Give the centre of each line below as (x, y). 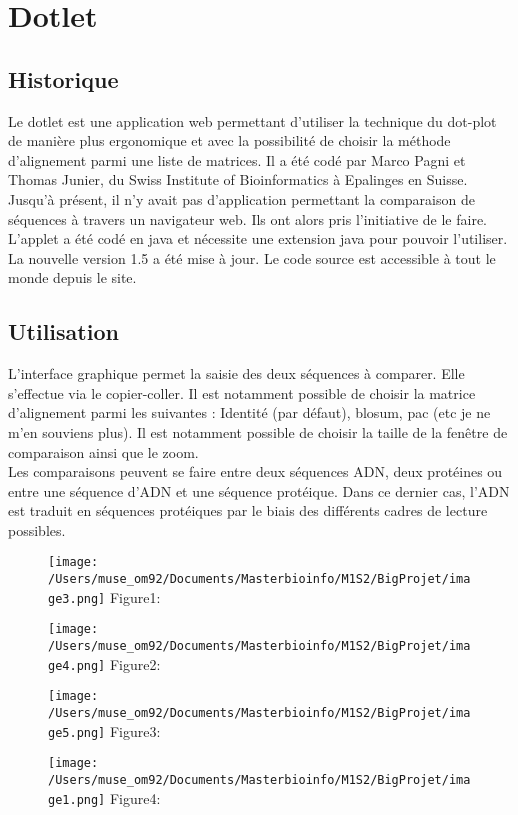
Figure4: (135, 797)
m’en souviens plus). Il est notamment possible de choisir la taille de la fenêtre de (258, 431)
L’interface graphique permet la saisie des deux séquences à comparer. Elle (236, 373)
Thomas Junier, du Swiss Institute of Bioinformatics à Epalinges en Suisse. (238, 179)
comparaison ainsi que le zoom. (103, 451)
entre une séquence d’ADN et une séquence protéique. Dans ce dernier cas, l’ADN (259, 490)
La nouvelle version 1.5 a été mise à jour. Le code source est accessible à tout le (252, 257)
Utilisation (63, 331)
